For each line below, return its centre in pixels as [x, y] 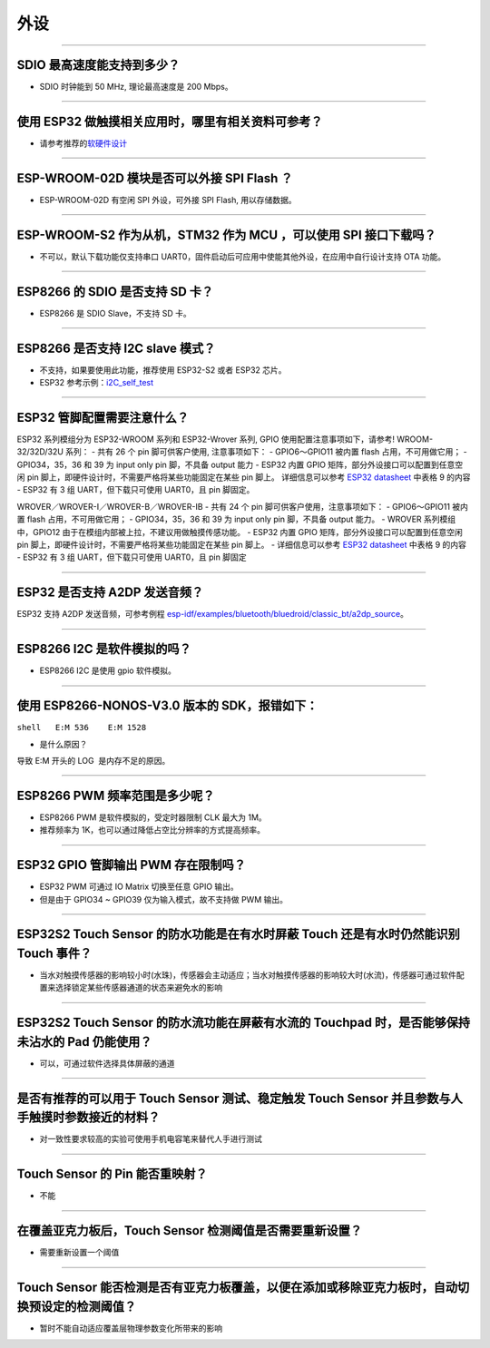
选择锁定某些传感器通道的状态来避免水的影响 [138, 988]
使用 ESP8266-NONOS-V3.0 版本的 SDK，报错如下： [167, 706]
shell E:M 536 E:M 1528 [82, 728]
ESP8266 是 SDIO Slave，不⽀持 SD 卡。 [116, 313]
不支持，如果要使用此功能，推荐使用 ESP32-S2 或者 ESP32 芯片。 [163, 370]
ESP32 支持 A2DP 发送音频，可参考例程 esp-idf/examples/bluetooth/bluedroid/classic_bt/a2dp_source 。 [212, 614]
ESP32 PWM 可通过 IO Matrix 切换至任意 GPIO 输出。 [139, 887]
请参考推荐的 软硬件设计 [83, 143]
